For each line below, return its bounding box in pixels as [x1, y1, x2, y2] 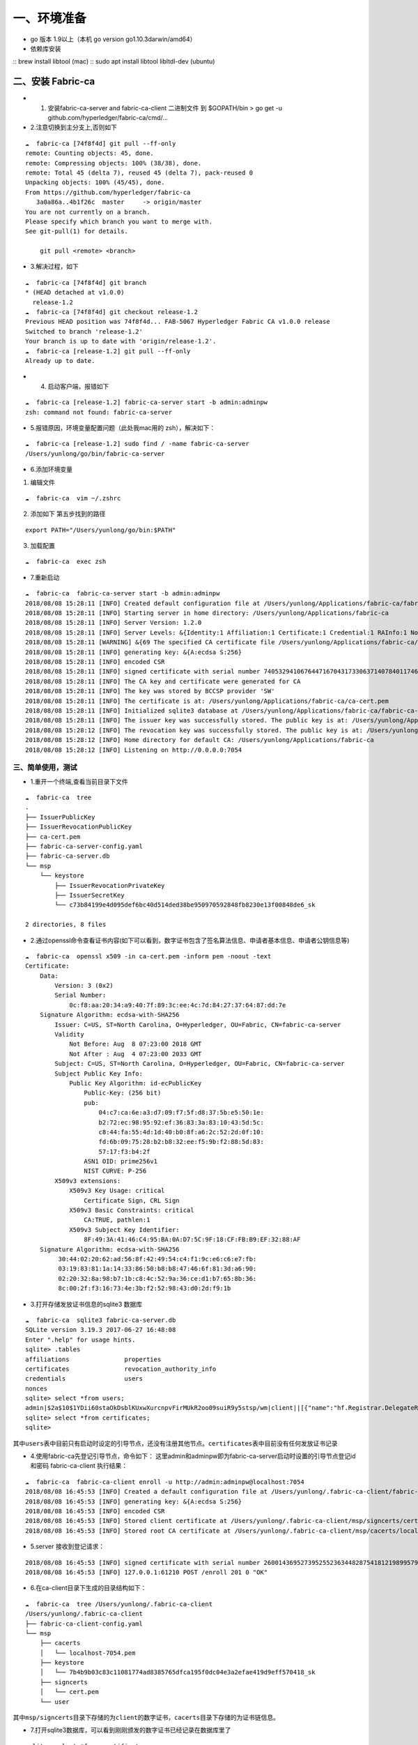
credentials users [25, 1375, 143, 1383]
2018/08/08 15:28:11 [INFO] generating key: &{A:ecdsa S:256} [25, 648, 242, 656]
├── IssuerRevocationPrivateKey [54, 882, 165, 889]
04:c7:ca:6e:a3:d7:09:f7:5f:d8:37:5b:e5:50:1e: [98, 1108, 264, 1117]
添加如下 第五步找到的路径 [30, 510, 106, 518]
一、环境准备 [13, 10, 87, 26]
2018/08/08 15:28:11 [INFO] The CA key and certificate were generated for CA [25, 677, 301, 685]
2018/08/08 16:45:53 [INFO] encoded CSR [25, 1507, 165, 1515]
